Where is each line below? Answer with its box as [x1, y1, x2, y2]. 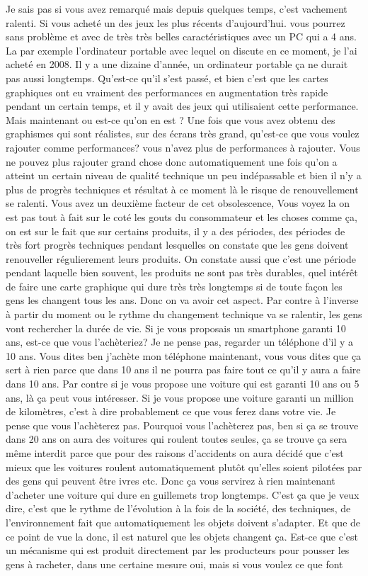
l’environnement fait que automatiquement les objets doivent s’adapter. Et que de [6, 514, 361, 529]
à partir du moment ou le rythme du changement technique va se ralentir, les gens [6, 307, 362, 322]
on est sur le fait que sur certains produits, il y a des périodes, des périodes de [6, 223, 345, 238]
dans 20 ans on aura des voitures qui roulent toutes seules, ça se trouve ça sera [6, 431, 347, 446]
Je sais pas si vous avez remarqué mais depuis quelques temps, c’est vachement [6, 1, 347, 16]
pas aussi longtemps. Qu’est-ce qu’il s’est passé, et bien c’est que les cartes [6, 70, 328, 85]
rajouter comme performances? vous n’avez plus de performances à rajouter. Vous [6, 140, 360, 154]
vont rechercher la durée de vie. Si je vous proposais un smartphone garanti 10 [6, 320, 346, 335]
